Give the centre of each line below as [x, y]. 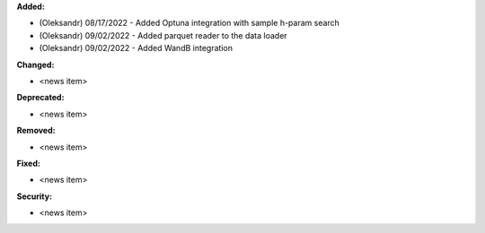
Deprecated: [40, 98]
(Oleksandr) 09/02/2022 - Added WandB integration [136, 48]
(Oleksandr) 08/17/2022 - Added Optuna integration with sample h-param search [190, 23]
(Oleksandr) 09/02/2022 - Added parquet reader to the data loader [163, 35]
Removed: [36, 131]
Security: [35, 196]
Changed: [35, 65]
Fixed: [28, 163]
